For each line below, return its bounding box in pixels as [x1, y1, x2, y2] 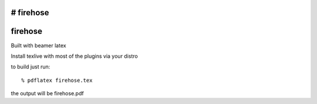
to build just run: [11, 63, 50, 70]
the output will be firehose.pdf [11, 90, 85, 97]
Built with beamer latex [11, 41, 67, 49]
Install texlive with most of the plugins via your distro [11, 53, 138, 60]
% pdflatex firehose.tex [21, 77, 93, 84]
